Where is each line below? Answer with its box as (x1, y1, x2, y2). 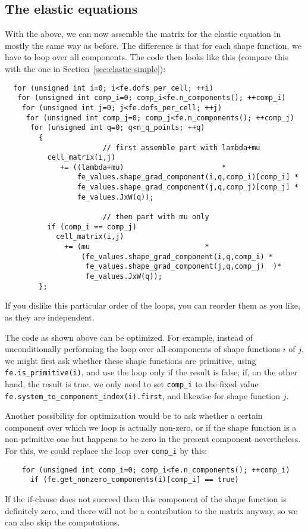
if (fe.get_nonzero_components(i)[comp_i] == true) (30, 475, 239, 484)
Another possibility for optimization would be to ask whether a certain (5, 409, 263, 422)
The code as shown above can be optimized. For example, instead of (5, 331, 253, 343)
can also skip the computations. (5, 516, 120, 528)
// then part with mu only (102, 213, 209, 222)
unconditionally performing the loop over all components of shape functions (5, 343, 281, 355)
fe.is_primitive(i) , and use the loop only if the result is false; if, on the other (5, 366, 298, 378)
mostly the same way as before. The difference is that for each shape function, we (5, 39, 301, 51)
